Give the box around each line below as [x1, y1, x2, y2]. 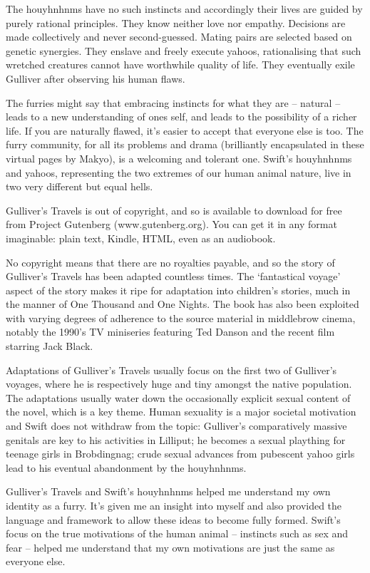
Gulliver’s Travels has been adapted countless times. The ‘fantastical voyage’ [6, 269, 341, 284]
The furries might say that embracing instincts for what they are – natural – [6, 95, 341, 110]
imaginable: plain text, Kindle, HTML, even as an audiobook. [6, 230, 276, 245]
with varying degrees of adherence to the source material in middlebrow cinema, [6, 310, 356, 325]
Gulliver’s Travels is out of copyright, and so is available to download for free [6, 202, 342, 217]
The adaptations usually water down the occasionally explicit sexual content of [6, 390, 351, 405]
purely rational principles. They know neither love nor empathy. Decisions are [6, 15, 346, 30]
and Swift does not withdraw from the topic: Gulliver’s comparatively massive [6, 418, 347, 433]
